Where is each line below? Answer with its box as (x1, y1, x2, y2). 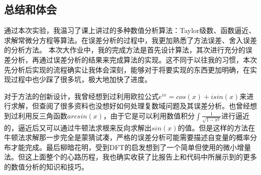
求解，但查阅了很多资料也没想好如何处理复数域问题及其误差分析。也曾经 (11, 100, 250, 111)
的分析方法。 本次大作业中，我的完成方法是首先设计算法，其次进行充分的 (4, 44, 245, 55)
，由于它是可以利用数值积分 (103, 110, 195, 120)
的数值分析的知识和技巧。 (4, 161, 88, 172)
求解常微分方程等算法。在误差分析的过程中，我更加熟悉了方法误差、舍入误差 (4, 34, 257, 45)
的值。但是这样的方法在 (178, 122, 255, 132)
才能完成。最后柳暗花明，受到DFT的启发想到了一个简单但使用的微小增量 (11, 141, 251, 152)
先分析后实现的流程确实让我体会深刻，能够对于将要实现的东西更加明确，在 (4, 64, 250, 74)
